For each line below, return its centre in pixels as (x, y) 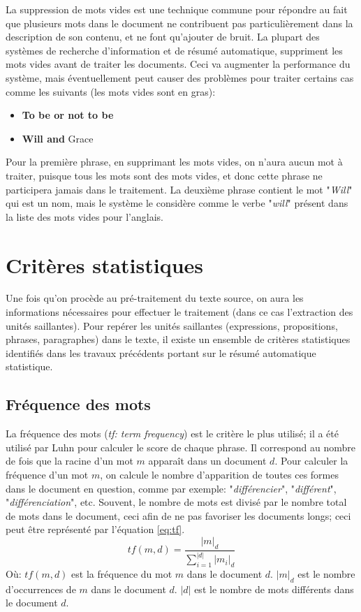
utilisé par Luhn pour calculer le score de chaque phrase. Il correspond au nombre (180, 447)
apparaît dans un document (207, 461)
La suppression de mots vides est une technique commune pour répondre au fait (177, 9)
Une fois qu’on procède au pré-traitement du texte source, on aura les (155, 298)
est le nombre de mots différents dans (274, 589)
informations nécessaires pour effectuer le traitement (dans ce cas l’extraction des (179, 312)
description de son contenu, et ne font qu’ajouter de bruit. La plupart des (163, 37)
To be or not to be (68, 115)
